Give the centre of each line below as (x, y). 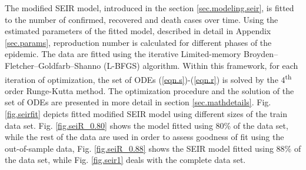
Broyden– (261, 54)
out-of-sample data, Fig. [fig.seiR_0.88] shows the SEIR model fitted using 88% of (153, 148)
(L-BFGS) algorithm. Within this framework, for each (201, 65)
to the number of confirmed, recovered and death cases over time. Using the (142, 19)
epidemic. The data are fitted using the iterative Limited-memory (123, 54)
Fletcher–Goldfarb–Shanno (53, 65)
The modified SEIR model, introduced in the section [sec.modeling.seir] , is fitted (149, 8)
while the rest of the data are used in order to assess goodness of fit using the (144, 137)
